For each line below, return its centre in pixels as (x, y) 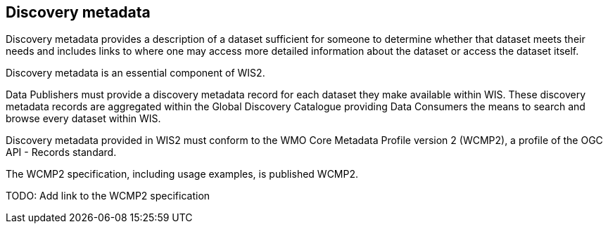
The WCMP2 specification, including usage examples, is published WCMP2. (182, 174)
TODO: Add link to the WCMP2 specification (108, 196)
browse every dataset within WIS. (83, 119)
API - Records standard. (61, 152)
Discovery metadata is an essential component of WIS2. (135, 73)
